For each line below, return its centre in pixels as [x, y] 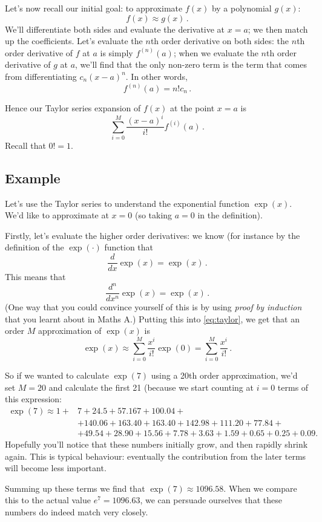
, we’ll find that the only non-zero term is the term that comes [191, 64]
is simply [117, 52]
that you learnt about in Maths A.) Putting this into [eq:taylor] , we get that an [152, 318]
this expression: [33, 399]
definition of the [34, 247]
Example [33, 178]
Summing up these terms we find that [75, 488]
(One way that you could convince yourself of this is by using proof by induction [153, 307]
